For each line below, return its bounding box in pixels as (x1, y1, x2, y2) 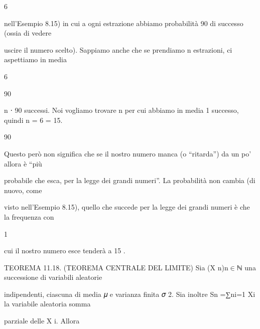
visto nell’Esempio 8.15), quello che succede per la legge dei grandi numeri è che (4, 202, 250, 212)
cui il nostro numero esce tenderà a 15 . (4, 245, 125, 256)
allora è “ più (4, 158, 42, 169)
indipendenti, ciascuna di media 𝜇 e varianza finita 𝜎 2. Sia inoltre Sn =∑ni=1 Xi (4, 288, 255, 299)
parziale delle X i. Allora (4, 315, 80, 326)
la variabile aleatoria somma (4, 298, 91, 309)
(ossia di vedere (4, 28, 52, 38)
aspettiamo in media (4, 54, 67, 65)
